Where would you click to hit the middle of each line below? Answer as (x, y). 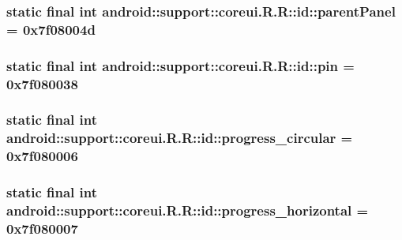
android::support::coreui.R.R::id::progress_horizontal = (188, 210)
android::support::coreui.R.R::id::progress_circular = (180, 138)
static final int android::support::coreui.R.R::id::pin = (180, 65)
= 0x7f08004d (51, 29)
